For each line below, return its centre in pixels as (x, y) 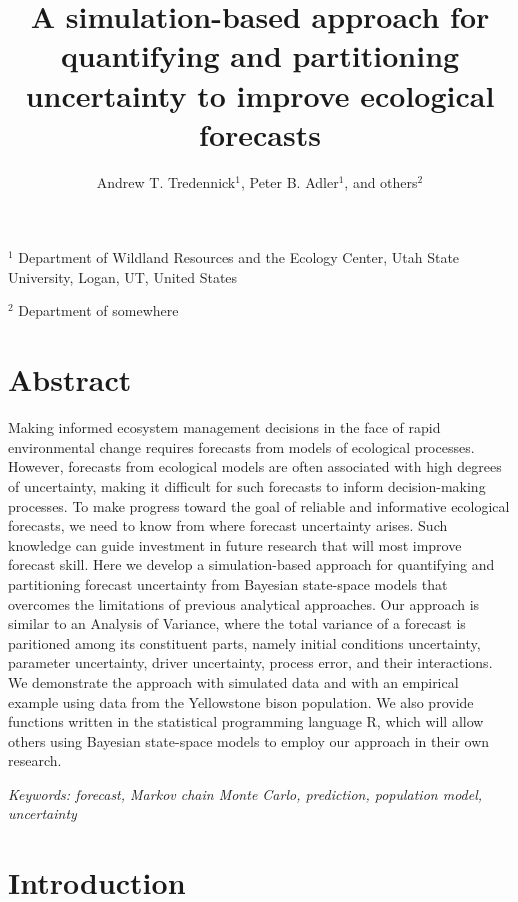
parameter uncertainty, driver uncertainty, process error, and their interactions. (250, 662)
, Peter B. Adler (289, 181)
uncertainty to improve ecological (260, 94)
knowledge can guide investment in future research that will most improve (235, 544)
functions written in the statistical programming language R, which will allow (246, 721)
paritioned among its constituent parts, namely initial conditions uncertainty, (244, 642)
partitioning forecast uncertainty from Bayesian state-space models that (228, 583)
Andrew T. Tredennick (166, 181)
